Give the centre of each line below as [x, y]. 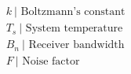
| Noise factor [47, 62]
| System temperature [71, 29]
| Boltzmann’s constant [70, 12]
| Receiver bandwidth [73, 45]
